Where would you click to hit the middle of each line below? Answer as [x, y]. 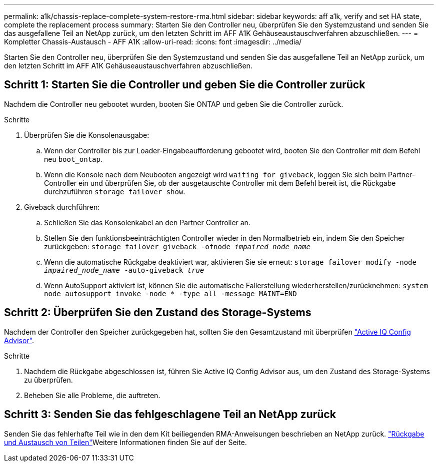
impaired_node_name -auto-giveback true [124, 270]
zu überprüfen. [48, 380]
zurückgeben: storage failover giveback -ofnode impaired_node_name [177, 246]
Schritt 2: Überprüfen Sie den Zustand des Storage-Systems [158, 313]
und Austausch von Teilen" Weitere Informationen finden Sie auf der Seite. [125, 442]
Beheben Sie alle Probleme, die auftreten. [92, 395]
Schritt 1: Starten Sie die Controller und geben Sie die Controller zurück [185, 85]
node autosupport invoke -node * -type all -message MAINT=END [170, 293]
